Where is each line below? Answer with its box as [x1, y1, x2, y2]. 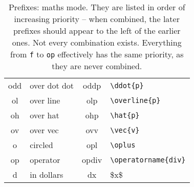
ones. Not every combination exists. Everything [12, 36, 182, 48]
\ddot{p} [110, 81, 144, 90]
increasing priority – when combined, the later [14, 13, 180, 25]
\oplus [110, 140, 136, 149]
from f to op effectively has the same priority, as [10, 48, 184, 60]
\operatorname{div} [110, 155, 186, 164]
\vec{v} [110, 126, 140, 134]
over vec [30, 124, 59, 136]
